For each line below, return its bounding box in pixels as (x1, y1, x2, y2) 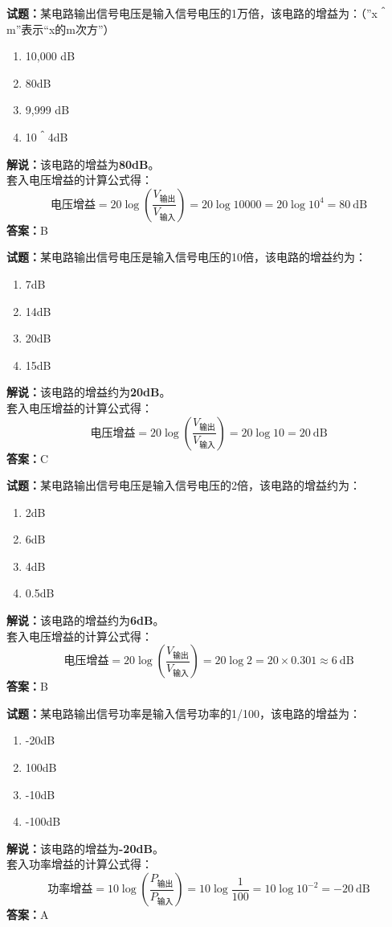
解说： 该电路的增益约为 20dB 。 (6, 384, 171, 400)
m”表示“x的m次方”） (6, 20, 115, 37)
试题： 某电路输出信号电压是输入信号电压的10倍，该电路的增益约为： (6, 248, 366, 265)
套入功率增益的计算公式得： (6, 855, 153, 872)
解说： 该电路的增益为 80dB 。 (6, 155, 160, 172)
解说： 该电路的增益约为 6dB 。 (6, 612, 165, 629)
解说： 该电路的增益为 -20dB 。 (6, 839, 164, 856)
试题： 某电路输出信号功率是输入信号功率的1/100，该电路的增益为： (6, 704, 361, 721)
